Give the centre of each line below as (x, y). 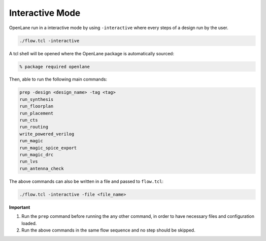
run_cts (29, 120)
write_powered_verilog (47, 134)
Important (20, 207)
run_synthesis (36, 99)
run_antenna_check (42, 168)
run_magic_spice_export (48, 148)
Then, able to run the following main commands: (58, 80)
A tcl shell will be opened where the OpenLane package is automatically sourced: (92, 53)
